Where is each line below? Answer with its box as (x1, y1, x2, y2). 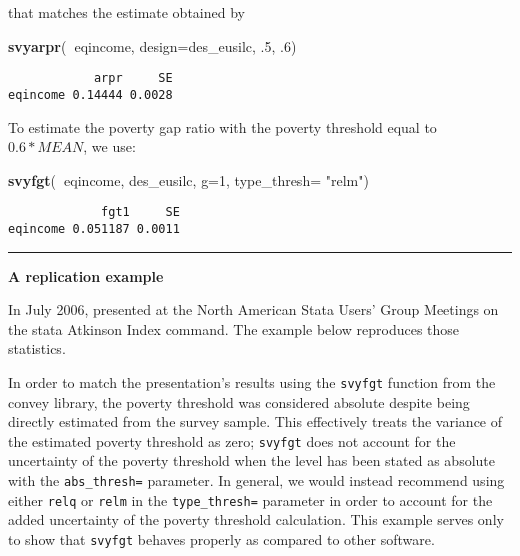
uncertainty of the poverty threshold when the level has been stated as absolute (8, 450, 495, 471)
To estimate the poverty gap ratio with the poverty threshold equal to (8, 116, 437, 137)
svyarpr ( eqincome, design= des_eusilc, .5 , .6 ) (8, 35, 297, 56)
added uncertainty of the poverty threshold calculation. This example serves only (8, 509, 504, 530)
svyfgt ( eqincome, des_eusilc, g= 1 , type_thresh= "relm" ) (8, 169, 369, 190)
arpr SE (93, 71, 173, 86)
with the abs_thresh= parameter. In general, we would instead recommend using (8, 470, 505, 491)
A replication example (8, 265, 164, 286)
